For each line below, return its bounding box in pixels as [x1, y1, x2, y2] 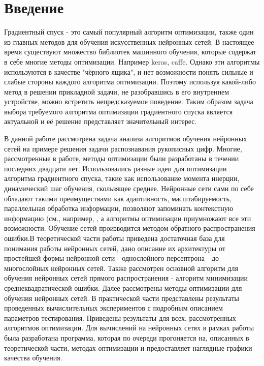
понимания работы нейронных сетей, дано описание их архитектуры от [4, 242, 225, 253]
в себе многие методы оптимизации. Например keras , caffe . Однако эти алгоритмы [4, 56, 260, 67]
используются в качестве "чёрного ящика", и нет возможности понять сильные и [4, 66, 253, 77]
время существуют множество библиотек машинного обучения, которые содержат [4, 46, 256, 57]
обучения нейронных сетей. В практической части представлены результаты [4, 292, 239, 303]
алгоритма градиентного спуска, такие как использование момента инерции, [4, 173, 240, 184]
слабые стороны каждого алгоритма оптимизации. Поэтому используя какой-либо [4, 76, 256, 87]
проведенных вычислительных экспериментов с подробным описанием [4, 302, 223, 313]
